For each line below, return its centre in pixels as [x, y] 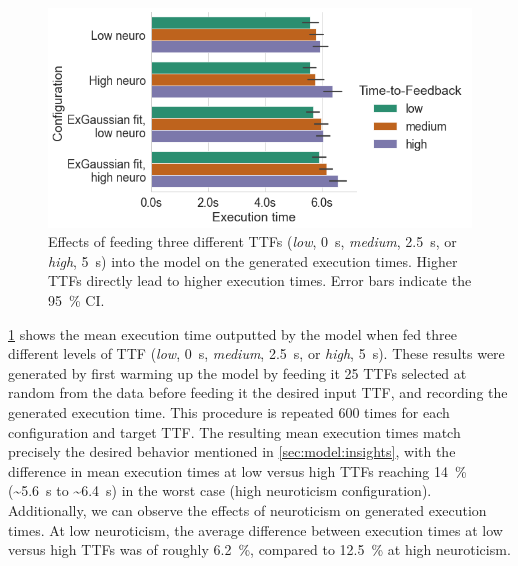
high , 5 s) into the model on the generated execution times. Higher [253, 260]
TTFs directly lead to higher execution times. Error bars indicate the [260, 280]
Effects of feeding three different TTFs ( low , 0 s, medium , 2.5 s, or [252, 241]
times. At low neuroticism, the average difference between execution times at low [255, 529]
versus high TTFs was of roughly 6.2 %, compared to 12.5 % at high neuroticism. [259, 549]
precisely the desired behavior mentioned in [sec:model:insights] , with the [232, 451]
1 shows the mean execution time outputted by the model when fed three [232, 333]
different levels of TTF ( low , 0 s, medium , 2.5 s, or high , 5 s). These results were [256, 353]
